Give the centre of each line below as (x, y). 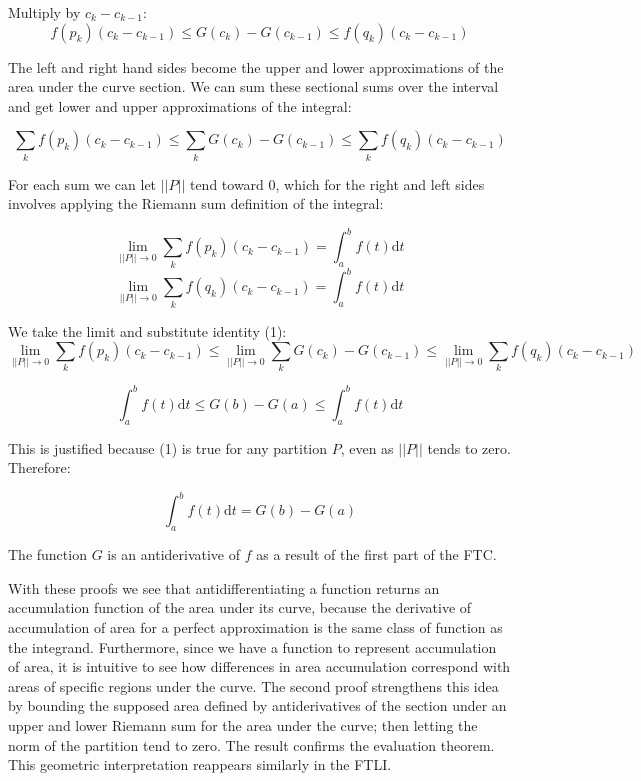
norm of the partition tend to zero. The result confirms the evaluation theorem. (251, 744)
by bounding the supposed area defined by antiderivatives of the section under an (257, 705)
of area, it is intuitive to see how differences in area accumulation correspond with (259, 666)
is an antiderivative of (174, 554)
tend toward (226, 183)
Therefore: (39, 467)
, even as (367, 447)
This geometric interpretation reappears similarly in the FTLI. (200, 764)
